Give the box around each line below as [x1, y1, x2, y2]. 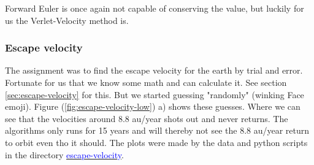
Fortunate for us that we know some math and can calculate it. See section [5, 76, 287, 88]
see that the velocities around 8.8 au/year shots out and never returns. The [5, 112, 288, 125]
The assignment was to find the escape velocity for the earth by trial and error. [5, 64, 303, 77]
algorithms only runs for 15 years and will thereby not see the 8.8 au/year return [5, 124, 310, 137]
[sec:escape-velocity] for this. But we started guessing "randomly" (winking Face [5, 88, 304, 101]
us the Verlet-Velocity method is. [5, 13, 129, 26]
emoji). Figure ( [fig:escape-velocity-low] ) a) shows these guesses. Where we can [5, 100, 301, 113]
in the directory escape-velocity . [5, 148, 124, 161]
